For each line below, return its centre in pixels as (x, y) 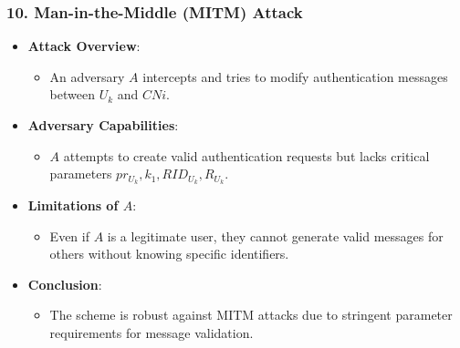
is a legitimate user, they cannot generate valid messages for (275, 235)
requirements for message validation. (152, 333)
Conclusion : (65, 284)
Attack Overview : (84, 46)
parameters (81, 174)
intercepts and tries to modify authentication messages (295, 76)
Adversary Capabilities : (103, 125)
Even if (69, 235)
